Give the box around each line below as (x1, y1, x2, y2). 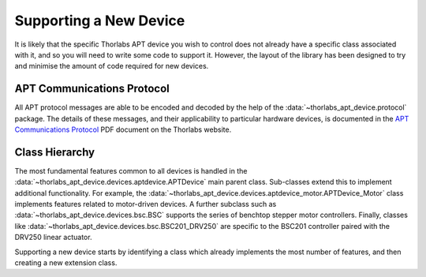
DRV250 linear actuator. (14, 233, 92, 242)
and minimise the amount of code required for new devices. (14, 62, 209, 71)
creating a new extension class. (14, 258, 118, 268)
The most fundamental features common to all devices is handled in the (14, 166, 248, 175)
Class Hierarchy (14, 145, 95, 159)
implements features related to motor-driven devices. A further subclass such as (14, 200, 277, 209)
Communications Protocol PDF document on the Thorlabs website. (14, 125, 232, 134)
